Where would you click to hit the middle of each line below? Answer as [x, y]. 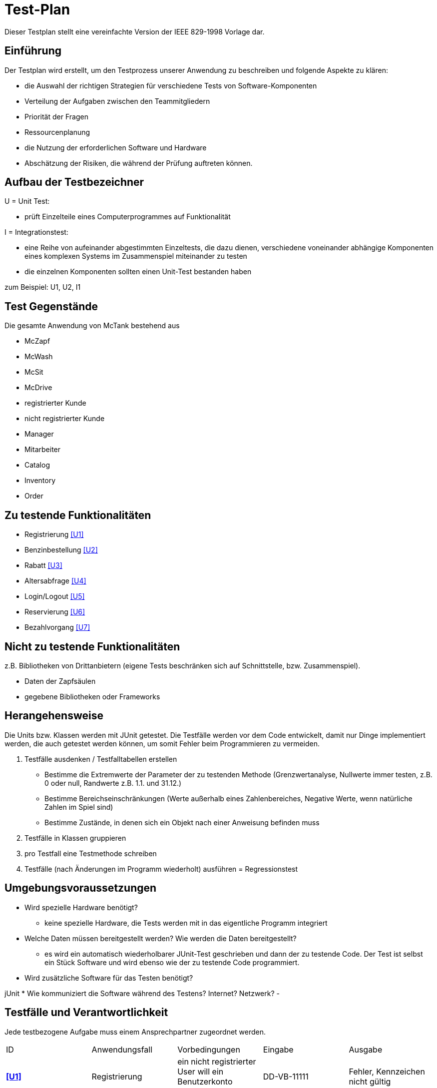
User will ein [201, 1071]
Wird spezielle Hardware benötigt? [81, 907]
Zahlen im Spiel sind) [79, 807]
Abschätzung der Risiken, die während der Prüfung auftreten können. [139, 163]
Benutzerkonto [205, 1081]
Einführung [33, 51]
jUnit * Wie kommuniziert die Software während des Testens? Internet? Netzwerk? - [142, 993]
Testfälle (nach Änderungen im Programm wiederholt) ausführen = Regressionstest [161, 869]
